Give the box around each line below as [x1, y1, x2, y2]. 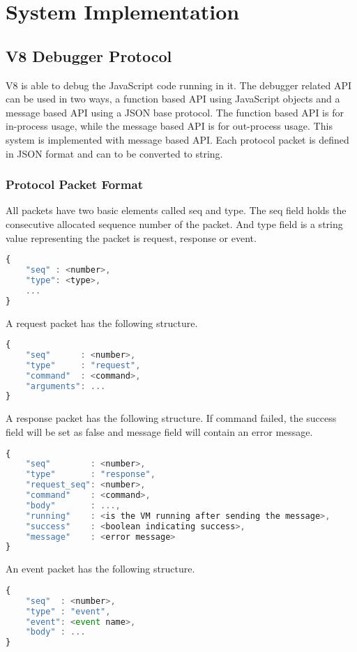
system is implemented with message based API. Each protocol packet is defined [6, 132, 349, 146]
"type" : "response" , [25, 469, 155, 480]
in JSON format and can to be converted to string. [6, 146, 223, 160]
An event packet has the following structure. [6, 561, 195, 576]
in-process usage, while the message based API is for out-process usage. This [6, 119, 333, 133]
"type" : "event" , [25, 606, 111, 616]
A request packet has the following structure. [6, 315, 198, 330]
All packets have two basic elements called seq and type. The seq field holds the [6, 203, 347, 218]
